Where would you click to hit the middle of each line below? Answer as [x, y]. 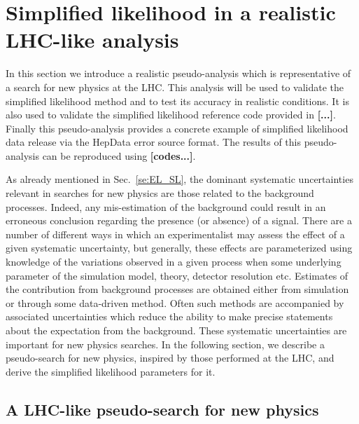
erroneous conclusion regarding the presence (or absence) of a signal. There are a [179, 220]
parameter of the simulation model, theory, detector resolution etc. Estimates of [177, 275]
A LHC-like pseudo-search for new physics [162, 409]
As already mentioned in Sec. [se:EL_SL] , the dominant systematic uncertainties [179, 179]
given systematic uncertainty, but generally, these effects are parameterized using [179, 248]
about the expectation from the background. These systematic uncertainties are [176, 330]
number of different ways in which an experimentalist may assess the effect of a [175, 234]
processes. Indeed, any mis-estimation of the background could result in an [166, 206]
